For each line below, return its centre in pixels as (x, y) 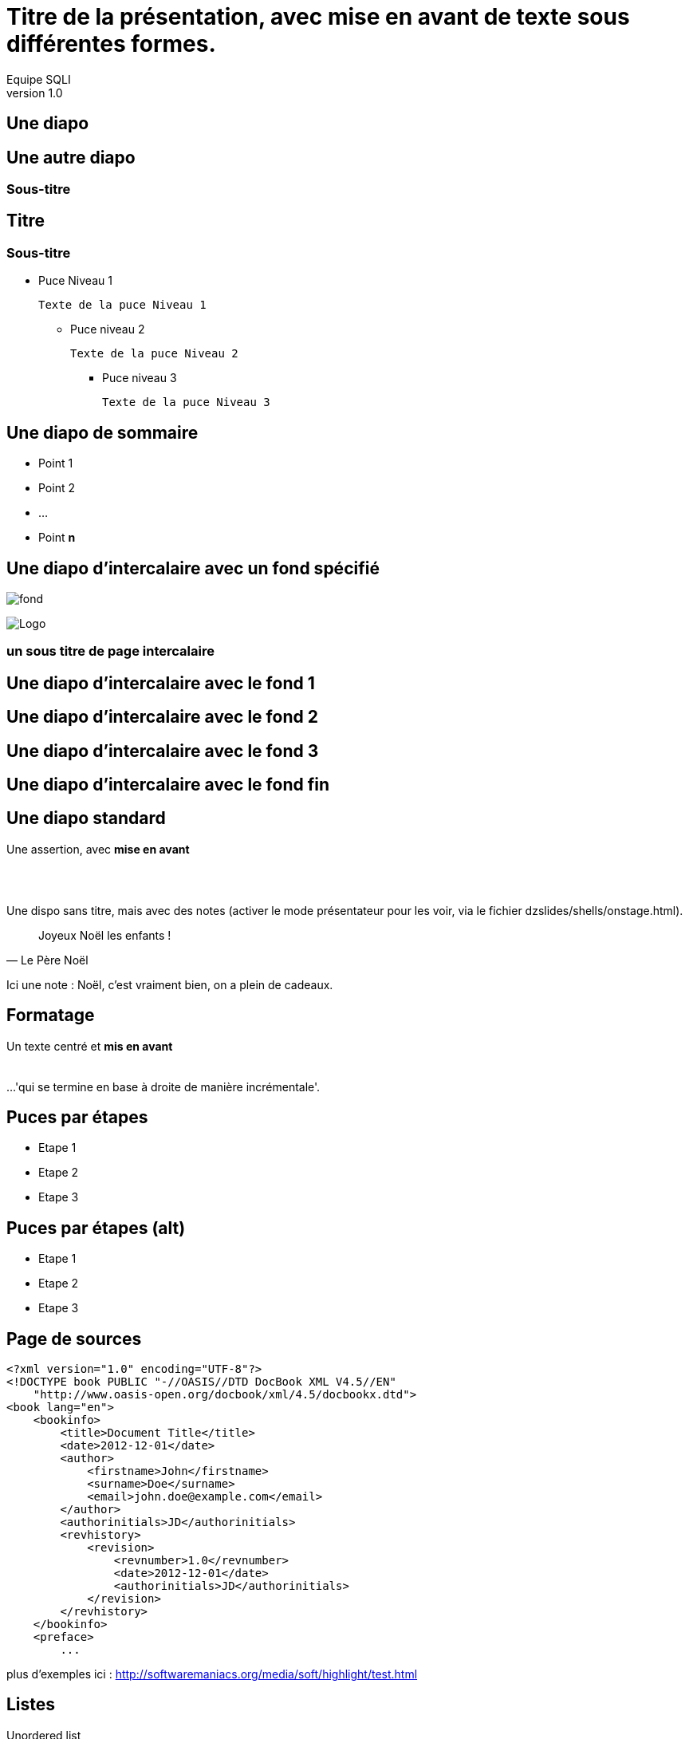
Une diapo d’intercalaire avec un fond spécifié (193, 568)
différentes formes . (111, 44)
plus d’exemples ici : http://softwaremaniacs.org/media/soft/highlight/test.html (212, 1674)
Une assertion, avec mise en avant (98, 849)
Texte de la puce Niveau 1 (122, 305)
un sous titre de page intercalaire (110, 651)
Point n (57, 538)
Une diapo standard (86, 818)
